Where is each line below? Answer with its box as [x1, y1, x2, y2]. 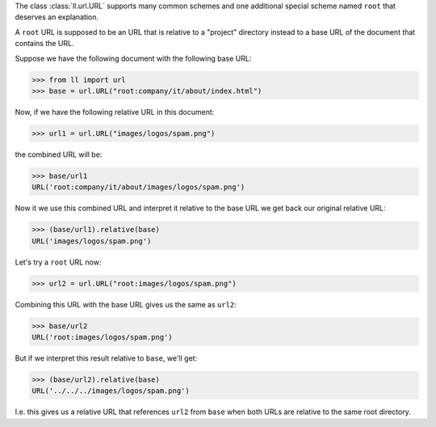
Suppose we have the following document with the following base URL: [15, 53, 252, 63]
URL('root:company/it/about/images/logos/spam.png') [31, 183, 245, 192]
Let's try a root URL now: [15, 257, 102, 267]
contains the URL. [15, 39, 74, 49]
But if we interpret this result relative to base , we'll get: [15, 353, 198, 363]
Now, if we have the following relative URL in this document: [15, 107, 215, 116]
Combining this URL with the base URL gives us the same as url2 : [15, 299, 237, 309]
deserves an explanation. [15, 12, 99, 22]
